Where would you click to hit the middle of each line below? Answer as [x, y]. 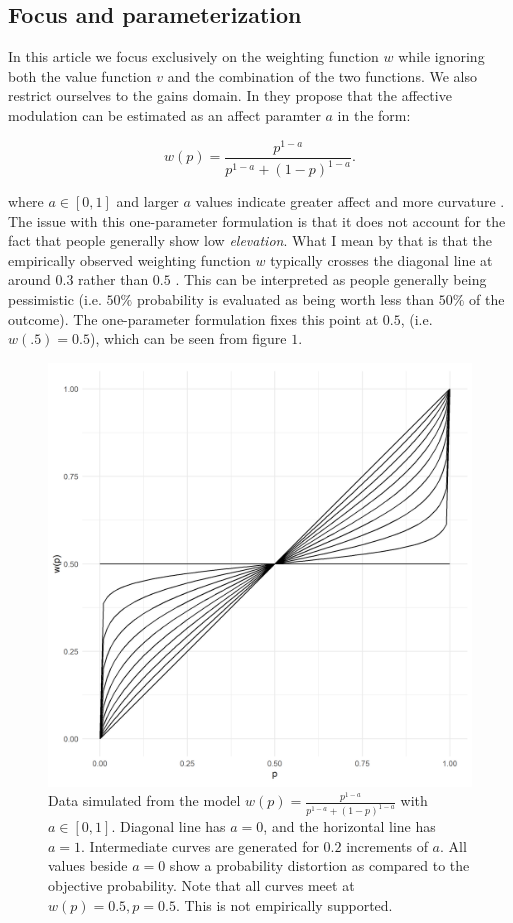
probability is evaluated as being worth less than [285, 299]
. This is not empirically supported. [284, 904]
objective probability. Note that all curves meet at [201, 885]
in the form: [374, 114]
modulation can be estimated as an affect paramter [164, 114]
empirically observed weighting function [129, 259]
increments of [387, 845]
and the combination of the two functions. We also [322, 75]
